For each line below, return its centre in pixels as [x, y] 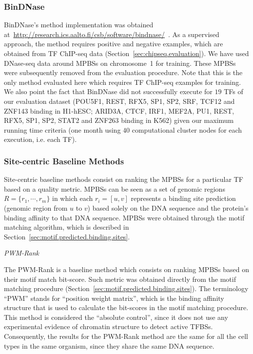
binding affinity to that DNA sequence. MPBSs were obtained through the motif [124, 217]
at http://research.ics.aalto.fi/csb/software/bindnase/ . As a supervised [112, 34]
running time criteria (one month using [62, 129]
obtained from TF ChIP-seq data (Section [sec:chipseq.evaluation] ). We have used [126, 53]
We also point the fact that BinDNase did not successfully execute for [108, 91]
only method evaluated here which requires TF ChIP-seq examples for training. [123, 82]
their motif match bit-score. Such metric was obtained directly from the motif [120, 279]
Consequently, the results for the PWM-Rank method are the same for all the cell [126, 336]
